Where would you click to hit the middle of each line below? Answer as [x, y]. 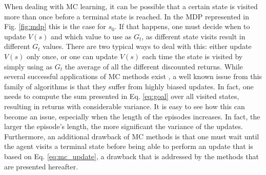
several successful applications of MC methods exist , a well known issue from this [133, 76]
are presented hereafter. [41, 166]
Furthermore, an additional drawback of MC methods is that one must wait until [132, 136]
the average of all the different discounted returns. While [154, 66]
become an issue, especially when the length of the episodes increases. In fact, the [132, 116]
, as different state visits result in [193, 36]
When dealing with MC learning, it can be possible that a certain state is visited [131, 6]
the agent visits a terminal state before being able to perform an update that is [129, 146]
